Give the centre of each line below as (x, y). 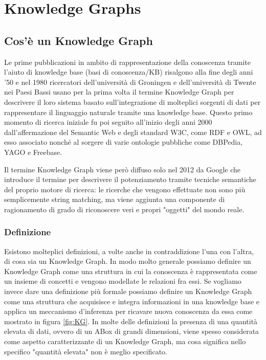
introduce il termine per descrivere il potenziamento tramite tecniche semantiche (130, 179)
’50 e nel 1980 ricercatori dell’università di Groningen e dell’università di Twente (130, 82)
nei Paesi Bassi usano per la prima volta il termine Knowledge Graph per (119, 92)
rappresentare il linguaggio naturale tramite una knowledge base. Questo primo (128, 112)
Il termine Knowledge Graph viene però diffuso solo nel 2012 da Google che (123, 169)
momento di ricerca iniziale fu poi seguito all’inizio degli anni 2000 (108, 122)
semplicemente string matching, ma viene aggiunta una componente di (115, 199)
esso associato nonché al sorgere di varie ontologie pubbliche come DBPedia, (124, 142)
